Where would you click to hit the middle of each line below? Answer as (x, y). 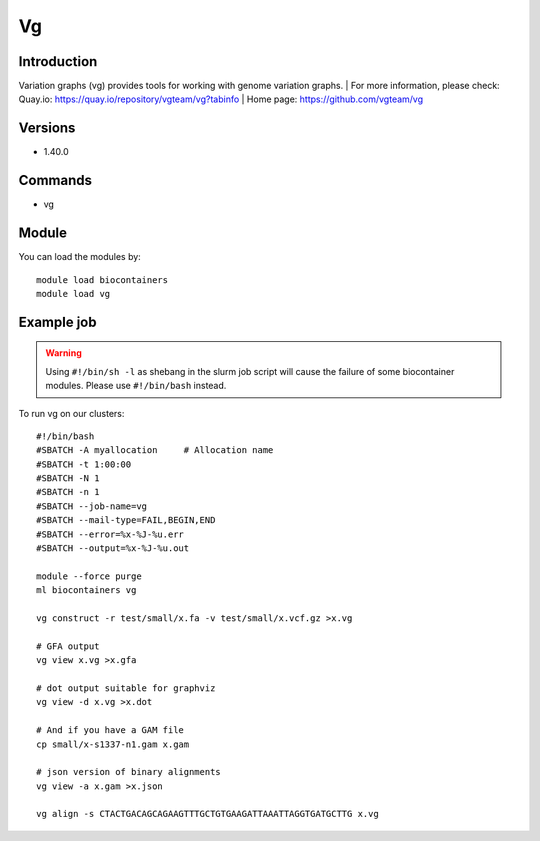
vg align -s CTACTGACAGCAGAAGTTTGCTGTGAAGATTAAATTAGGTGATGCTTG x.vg (207, 814)
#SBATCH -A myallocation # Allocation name (155, 450)
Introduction (58, 61)
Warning (63, 353)
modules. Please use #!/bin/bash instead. (136, 386)
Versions (47, 128)
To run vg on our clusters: (71, 413)
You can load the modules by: (80, 257)
